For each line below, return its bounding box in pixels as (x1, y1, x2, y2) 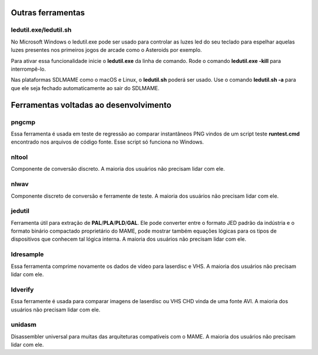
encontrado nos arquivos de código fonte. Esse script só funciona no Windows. (11, 138, 204, 145)
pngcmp (11, 118, 35, 126)
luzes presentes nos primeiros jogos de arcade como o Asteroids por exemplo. (11, 47, 203, 54)
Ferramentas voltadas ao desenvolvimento (11, 100, 172, 110)
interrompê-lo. (11, 65, 47, 72)
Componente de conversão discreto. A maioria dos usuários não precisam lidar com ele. (11, 165, 225, 172)
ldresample (11, 250, 44, 258)
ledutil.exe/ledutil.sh (11, 26, 72, 34)
